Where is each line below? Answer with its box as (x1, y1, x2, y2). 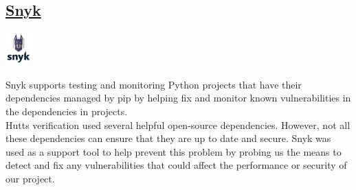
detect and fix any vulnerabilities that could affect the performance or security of (5, 158, 347, 172)
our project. (5, 171, 55, 185)
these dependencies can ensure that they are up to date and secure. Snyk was (5, 131, 331, 145)
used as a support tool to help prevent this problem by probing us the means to (5, 144, 342, 158)
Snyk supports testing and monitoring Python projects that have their (5, 77, 302, 91)
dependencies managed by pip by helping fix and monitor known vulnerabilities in (5, 91, 351, 105)
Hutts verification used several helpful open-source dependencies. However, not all (5, 117, 351, 132)
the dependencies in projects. (5, 104, 128, 118)
